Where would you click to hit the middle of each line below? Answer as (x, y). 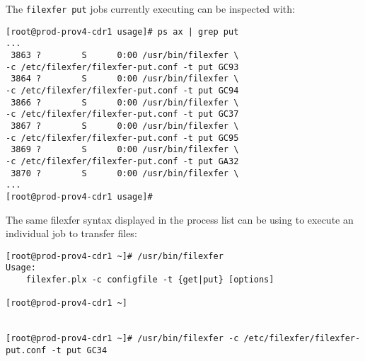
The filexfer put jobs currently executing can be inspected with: (150, 8)
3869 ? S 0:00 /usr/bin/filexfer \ (125, 150)
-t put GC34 (79, 350)
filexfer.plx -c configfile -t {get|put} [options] (150, 280)
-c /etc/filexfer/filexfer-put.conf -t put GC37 (122, 114)
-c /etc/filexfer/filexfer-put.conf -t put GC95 (122, 138)
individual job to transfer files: (71, 233)
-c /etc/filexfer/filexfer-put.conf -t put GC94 (122, 90)
